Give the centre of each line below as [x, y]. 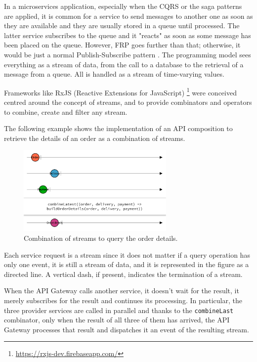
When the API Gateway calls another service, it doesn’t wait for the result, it [122, 291]
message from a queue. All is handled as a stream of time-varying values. [114, 74]
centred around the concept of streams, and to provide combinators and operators [128, 102]
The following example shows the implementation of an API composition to [118, 128]
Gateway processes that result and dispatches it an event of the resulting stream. [127, 329]
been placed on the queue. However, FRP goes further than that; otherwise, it [122, 45]
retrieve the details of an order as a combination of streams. [95, 138]
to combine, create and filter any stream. [66, 112]
